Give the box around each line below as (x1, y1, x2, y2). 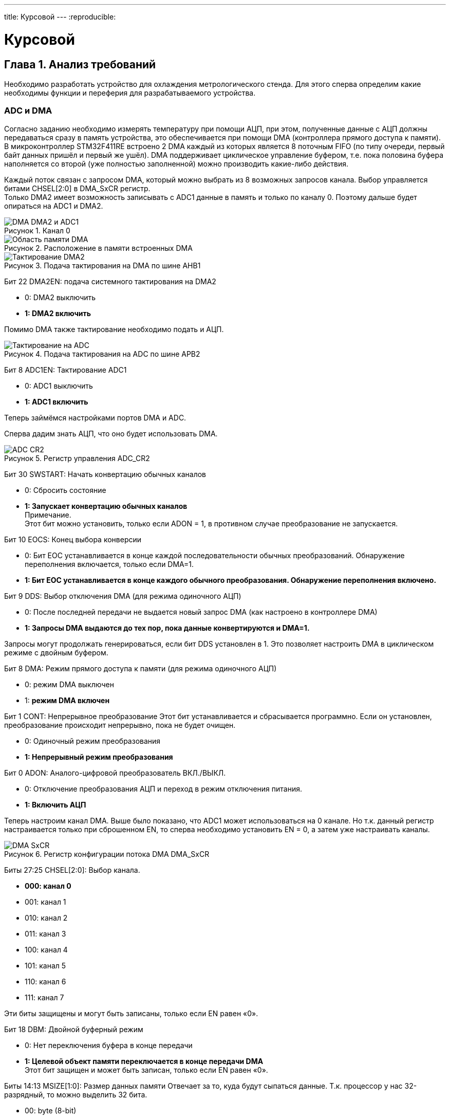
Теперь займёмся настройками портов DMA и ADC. (4, 413, 186, 422)
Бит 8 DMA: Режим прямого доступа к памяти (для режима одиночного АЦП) (4, 664, 277, 673)
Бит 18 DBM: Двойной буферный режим (4, 1024, 143, 1034)
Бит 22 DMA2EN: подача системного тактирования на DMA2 (4, 277, 216, 286)
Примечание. (25, 510, 71, 519)
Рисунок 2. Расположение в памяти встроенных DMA (4, 243, 193, 252)
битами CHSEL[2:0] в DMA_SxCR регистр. (4, 184, 151, 193)
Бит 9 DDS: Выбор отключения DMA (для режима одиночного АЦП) (4, 591, 241, 600)
